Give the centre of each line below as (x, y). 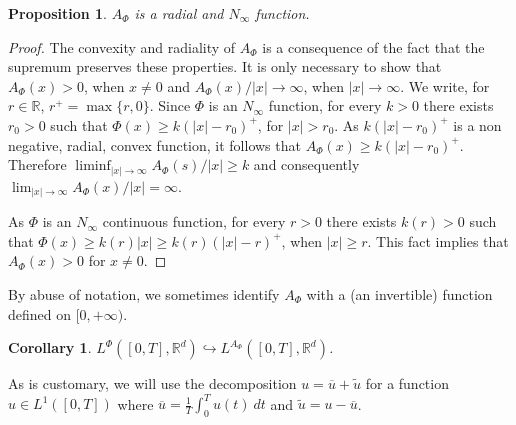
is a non (477, 124)
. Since (170, 105)
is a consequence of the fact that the (373, 46)
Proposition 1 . (57, 13)
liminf (93, 166)
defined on (40, 313)
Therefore (37, 164)
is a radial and (179, 13)
